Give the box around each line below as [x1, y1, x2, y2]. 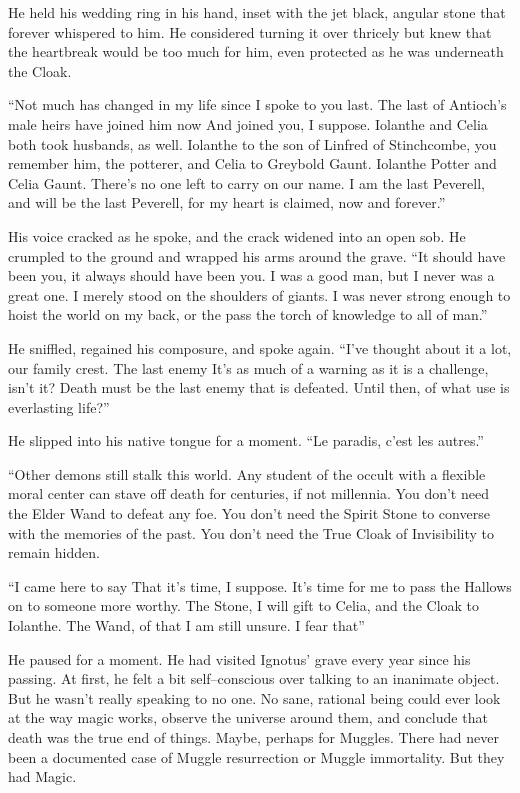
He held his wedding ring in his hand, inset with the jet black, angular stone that [8, 2, 506, 22]
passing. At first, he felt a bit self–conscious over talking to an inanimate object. [8, 668, 500, 689]
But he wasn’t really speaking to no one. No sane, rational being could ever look [8, 687, 501, 708]
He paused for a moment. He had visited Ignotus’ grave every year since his [8, 648, 471, 669]
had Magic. [8, 766, 77, 787]
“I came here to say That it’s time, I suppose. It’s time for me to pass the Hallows [8, 575, 512, 596]
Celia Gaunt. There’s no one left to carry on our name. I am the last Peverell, [8, 172, 485, 193]
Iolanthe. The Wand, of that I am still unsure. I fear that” [8, 615, 365, 636]
